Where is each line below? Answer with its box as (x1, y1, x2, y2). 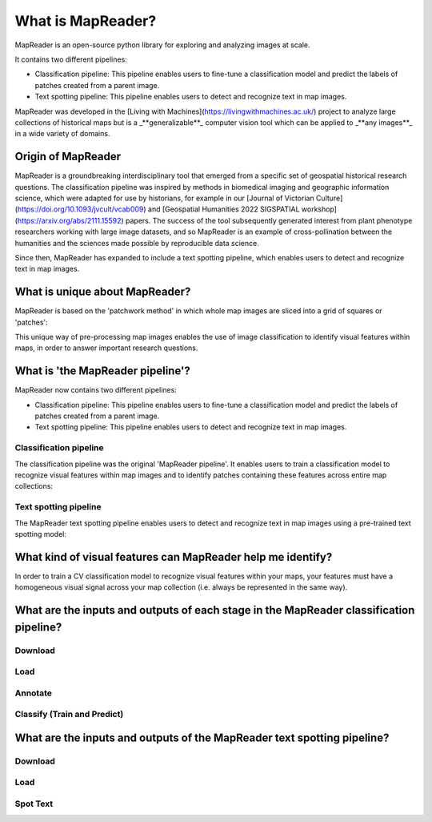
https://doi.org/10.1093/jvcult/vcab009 (17, 204, 144, 214)
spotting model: (14, 529, 67, 538)
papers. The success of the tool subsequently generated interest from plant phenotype (125, 216, 413, 225)
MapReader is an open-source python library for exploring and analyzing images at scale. (14, 40, 311, 50)
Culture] (316, 193, 343, 203)
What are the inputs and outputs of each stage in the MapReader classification (14, 603, 415, 617)
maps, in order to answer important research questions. (14, 343, 198, 353)
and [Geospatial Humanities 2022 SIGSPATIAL (148, 204, 300, 214)
